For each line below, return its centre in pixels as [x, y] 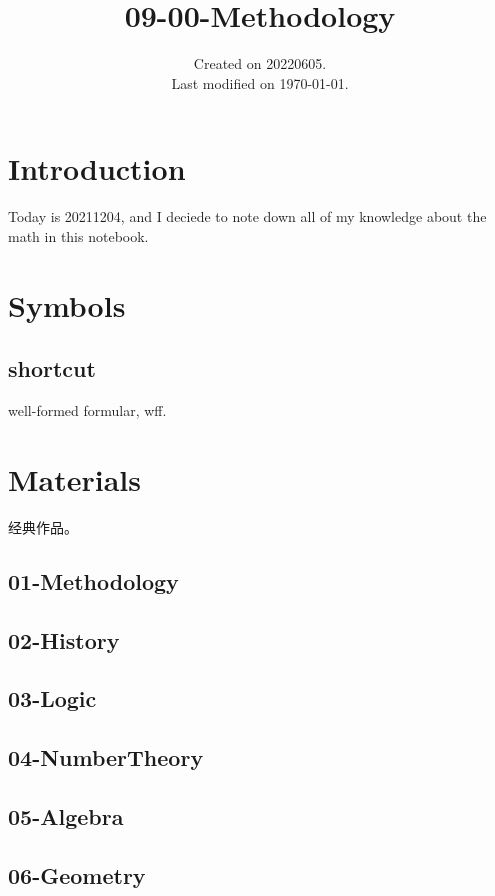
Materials [75, 478]
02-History [64, 639]
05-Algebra [66, 815]
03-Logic [52, 698]
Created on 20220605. [260, 63]
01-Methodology [93, 580]
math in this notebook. [78, 235]
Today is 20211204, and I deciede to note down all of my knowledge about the [247, 216]
